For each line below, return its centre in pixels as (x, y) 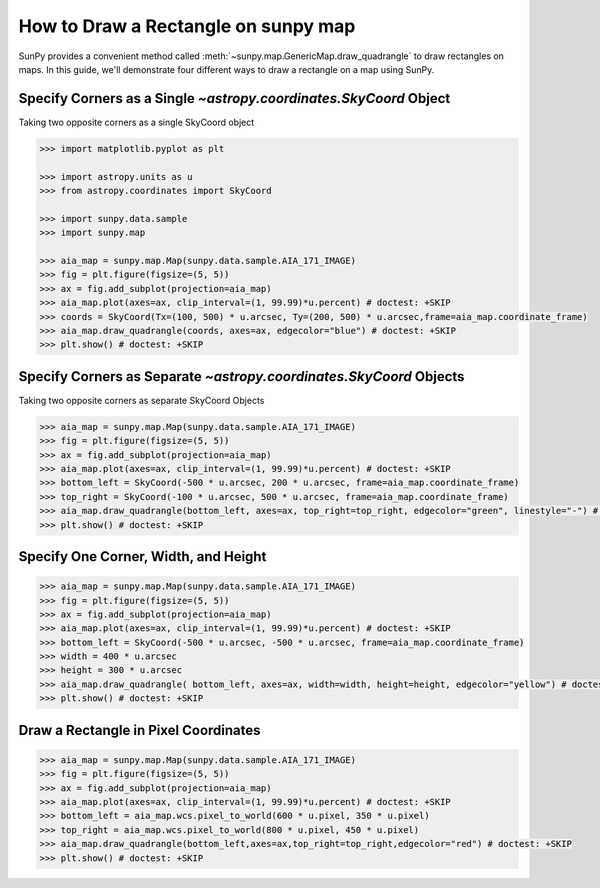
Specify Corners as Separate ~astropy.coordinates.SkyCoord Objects (241, 376)
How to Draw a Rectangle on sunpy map (187, 26)
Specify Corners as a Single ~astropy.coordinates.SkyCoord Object (234, 98)
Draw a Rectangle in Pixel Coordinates (139, 730)
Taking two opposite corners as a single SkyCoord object (136, 122)
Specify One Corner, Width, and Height (142, 556)
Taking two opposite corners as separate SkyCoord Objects (141, 400)
